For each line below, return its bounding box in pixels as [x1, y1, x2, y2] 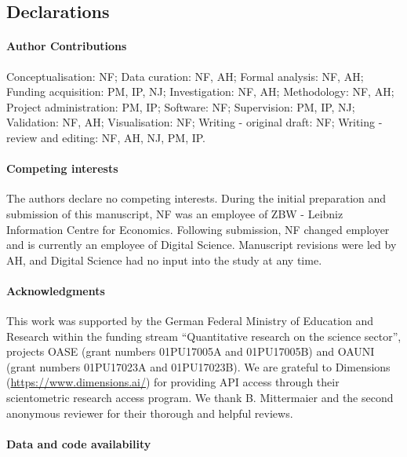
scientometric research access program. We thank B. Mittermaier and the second [6, 389, 394, 406]
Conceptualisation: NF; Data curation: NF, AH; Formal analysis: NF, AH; [6, 68, 364, 84]
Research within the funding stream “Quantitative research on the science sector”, [6, 327, 402, 344]
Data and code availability [6, 435, 151, 452]
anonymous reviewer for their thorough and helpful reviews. [6, 404, 293, 421]
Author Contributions [6, 38, 127, 54]
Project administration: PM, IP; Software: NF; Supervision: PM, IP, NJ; [6, 98, 355, 115]
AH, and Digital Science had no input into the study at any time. [6, 251, 322, 268]
